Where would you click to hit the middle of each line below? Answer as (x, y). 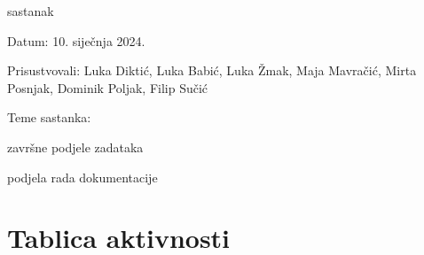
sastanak (31, 11)
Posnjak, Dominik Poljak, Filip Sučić (108, 87)
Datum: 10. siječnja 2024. (76, 40)
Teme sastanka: (49, 117)
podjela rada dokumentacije (82, 177)
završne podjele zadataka (75, 147)
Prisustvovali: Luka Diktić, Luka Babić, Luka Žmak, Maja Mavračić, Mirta (212, 70)
